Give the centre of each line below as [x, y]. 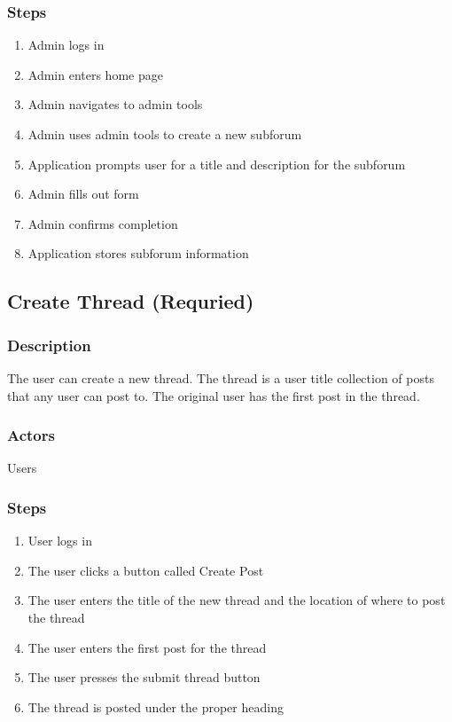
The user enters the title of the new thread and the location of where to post [237, 600]
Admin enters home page [95, 74]
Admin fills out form [83, 194]
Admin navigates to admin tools [115, 104]
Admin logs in [66, 45]
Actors [31, 435]
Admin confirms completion [103, 223]
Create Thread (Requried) [131, 301]
